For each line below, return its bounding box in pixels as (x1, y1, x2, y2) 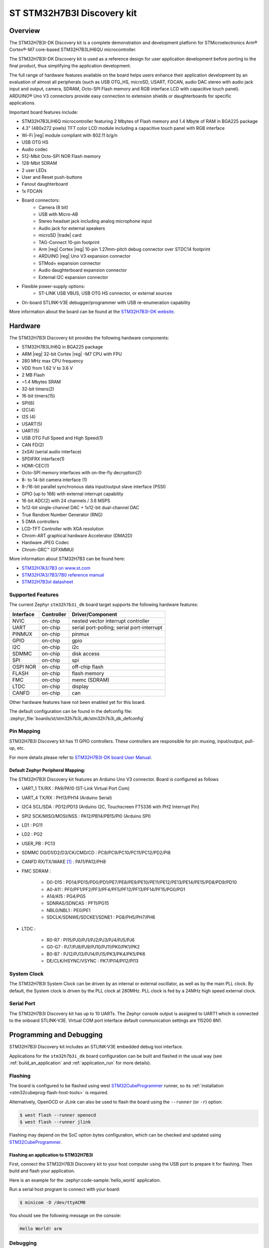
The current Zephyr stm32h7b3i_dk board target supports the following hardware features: (9, 602, 199, 608)
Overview (9, 26, 40, 35)
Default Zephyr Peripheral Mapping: (9, 767, 86, 773)
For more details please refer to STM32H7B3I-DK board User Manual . (9, 754, 152, 760)
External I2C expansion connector (38, 274, 109, 280)
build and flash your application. (9, 1168, 75, 1174)
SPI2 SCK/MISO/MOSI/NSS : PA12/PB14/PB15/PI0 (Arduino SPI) (21, 813, 151, 819)
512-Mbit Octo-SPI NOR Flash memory (21, 153, 101, 159)
